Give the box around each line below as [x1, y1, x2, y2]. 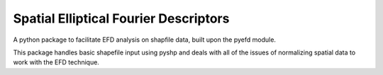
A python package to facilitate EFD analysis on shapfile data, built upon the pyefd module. [13, 35, 277, 44]
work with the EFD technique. [13, 58, 99, 67]
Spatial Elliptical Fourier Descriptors [13, 11, 230, 26]
